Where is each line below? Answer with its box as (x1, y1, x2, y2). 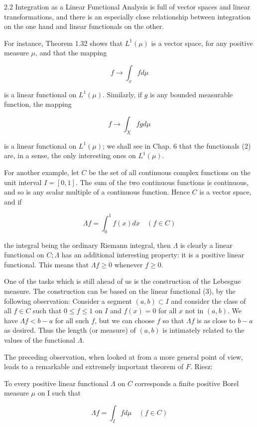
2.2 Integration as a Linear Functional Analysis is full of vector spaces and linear (4, 1, 251, 11)
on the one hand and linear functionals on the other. (4, 21, 164, 31)
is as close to (197, 315, 236, 325)
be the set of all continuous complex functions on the (89, 167, 251, 177)
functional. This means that (4, 259, 89, 269)
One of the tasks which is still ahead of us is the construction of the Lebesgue (4, 276, 241, 286)
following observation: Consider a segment (4, 295, 132, 306)
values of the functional (4, 334, 75, 345)
